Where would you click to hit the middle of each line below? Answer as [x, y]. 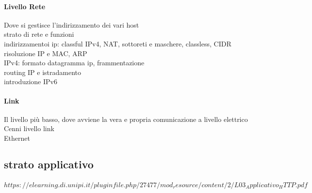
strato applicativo [49, 164]
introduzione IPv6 [31, 82]
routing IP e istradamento [43, 72]
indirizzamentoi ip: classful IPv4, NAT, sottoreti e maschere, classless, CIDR [118, 43]
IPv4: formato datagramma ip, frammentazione [74, 63]
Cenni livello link [29, 128]
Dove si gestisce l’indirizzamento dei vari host [72, 24]
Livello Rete [25, 6]
